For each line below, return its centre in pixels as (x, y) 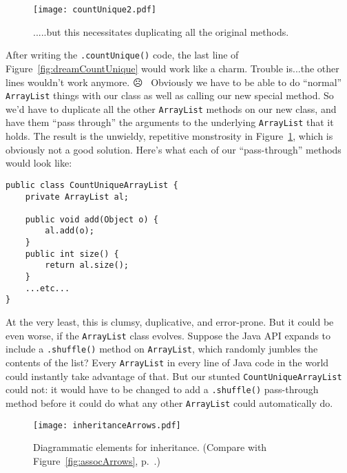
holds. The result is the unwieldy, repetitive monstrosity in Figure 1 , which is (169, 136)
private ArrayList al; (77, 197)
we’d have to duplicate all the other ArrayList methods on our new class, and (171, 108)
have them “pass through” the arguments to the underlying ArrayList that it (170, 122)
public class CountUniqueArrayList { (92, 185)
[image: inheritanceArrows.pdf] (107, 425)
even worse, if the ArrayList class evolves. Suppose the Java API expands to (168, 335)
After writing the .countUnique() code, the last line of (122, 55)
